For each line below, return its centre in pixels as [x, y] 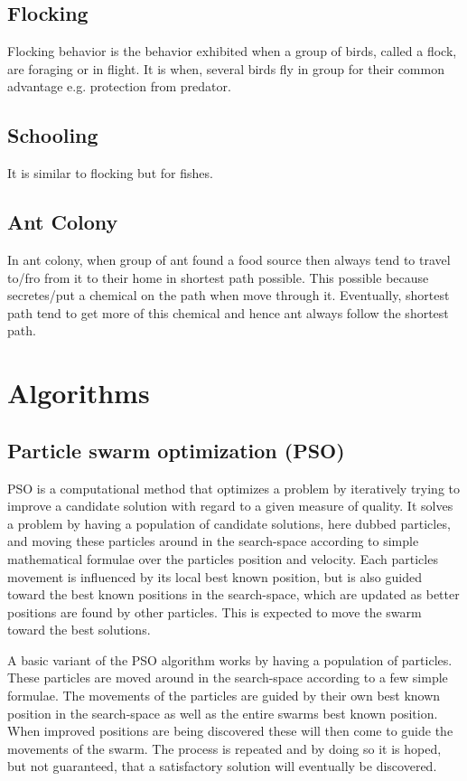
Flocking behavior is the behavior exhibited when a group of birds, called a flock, [232, 51]
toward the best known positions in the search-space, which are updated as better [233, 594]
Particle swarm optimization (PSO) [176, 450]
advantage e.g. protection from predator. [119, 86]
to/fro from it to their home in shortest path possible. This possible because [218, 277]
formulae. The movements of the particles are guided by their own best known [224, 696]
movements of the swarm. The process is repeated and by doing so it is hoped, [224, 748]
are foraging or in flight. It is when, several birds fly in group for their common [226, 68]
